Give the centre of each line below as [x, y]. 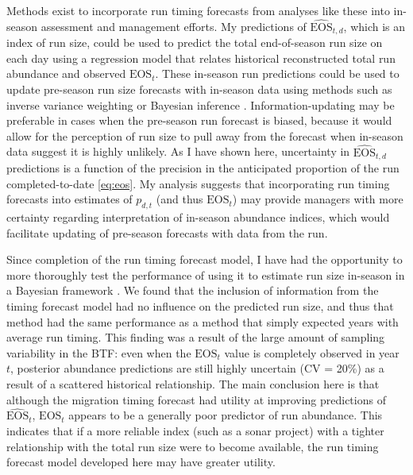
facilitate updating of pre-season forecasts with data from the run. [167, 232]
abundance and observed [66, 73]
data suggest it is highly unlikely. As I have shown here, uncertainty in [178, 151]
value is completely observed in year [312, 352]
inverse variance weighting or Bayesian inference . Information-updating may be [201, 104]
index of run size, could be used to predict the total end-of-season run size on [195, 42]
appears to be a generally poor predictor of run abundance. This [226, 415]
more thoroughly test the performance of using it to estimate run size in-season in [206, 274]
